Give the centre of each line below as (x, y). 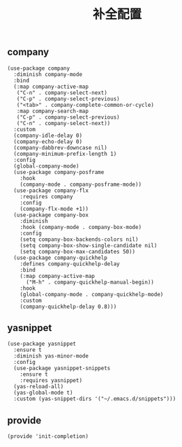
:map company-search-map (53, 111)
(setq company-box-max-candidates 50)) (78, 251)
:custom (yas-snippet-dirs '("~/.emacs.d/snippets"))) (95, 399)
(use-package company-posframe (59, 172)
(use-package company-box (51, 215)
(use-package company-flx (51, 190)
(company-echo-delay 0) (48, 141)
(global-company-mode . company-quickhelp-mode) (92, 294)
